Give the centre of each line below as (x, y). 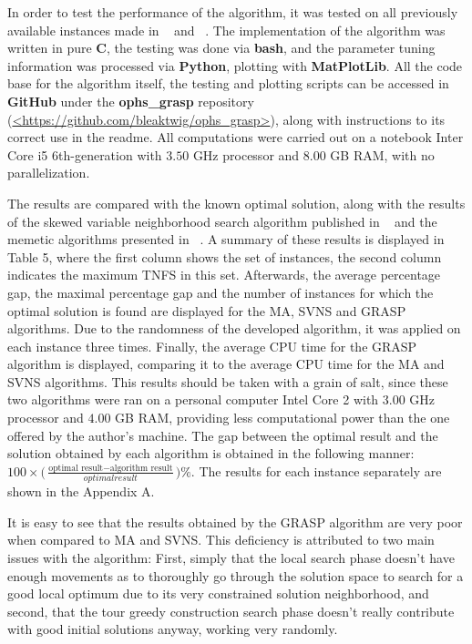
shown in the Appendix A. (81, 491)
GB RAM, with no (382, 154)
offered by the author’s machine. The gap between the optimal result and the (223, 435)
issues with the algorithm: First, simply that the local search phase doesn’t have (231, 557)
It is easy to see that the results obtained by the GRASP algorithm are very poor (235, 521)
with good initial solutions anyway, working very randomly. (173, 629)
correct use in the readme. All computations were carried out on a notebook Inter (236, 137)
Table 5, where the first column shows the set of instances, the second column (225, 256)
